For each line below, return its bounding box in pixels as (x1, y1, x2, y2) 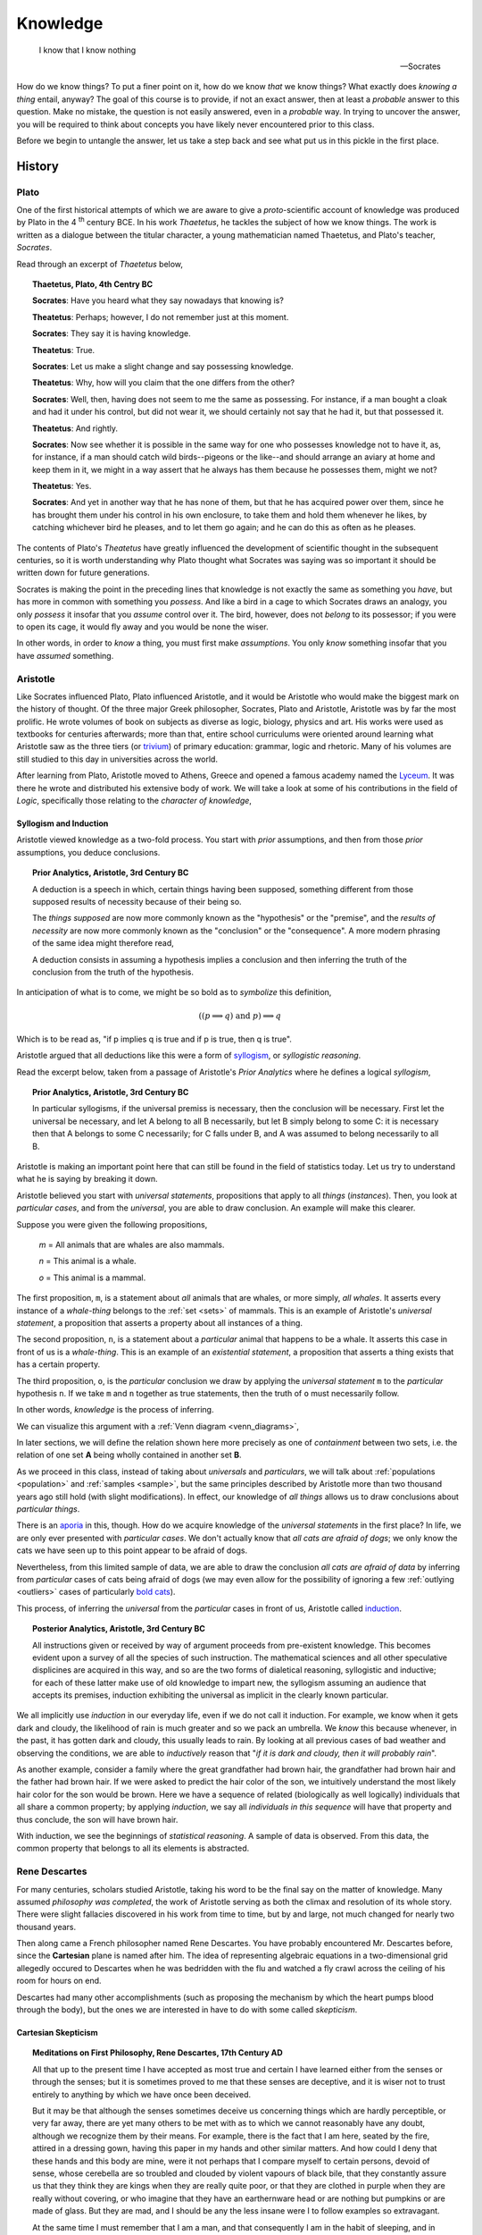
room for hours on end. (16, 1976, 102, 1986)
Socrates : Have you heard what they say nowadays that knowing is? (32, 295, 285, 306)
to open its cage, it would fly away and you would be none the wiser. (16, 621, 270, 632)
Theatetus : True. (32, 344, 96, 355)
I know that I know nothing (38, 45, 137, 55)
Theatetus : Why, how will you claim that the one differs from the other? (32, 377, 295, 388)
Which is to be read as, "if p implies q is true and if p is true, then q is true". (16, 1033, 292, 1044)
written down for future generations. (16, 568, 151, 578)
